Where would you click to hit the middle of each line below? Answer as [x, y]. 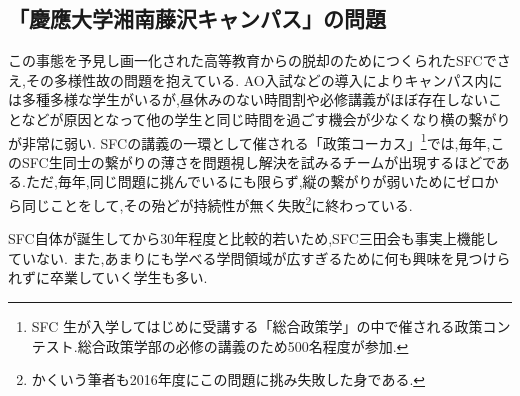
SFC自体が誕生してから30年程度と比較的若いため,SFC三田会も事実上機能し [253, 238]
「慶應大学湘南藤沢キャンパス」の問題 [197, 18]
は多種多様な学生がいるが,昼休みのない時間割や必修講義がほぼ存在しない [248, 99]
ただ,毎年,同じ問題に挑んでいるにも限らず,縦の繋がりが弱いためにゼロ [255, 181]
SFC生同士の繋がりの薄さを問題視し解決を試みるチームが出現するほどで [258, 161]
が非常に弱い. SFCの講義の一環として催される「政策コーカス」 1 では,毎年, [249, 141]
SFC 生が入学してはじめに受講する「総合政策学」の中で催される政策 [257, 326]
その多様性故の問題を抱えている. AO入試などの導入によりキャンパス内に [264, 79]
